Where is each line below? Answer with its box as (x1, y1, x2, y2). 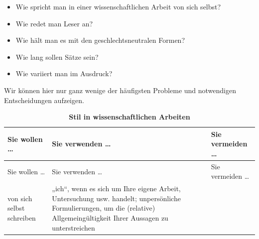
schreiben (7, 213, 36, 223)
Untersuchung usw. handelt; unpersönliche (52, 193, 181, 203)
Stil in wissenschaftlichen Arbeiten (69, 112, 190, 122)
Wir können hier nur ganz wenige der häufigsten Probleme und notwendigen (4, 85, 237, 95)
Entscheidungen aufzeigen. (4, 95, 84, 105)
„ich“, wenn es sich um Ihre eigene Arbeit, (52, 183, 181, 194)
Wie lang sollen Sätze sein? (15, 51, 99, 62)
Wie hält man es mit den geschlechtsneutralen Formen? (15, 35, 185, 45)
